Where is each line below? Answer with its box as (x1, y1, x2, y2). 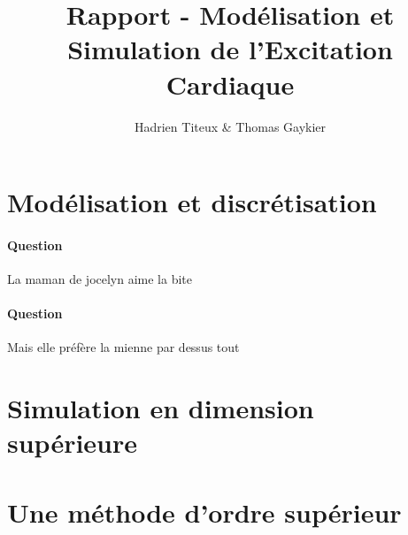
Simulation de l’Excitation (67, 31, 393, 67)
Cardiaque (166, 65, 295, 102)
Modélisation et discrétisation (7, 184, 377, 220)
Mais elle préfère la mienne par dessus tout (7, 338, 240, 356)
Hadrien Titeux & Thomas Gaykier (134, 117, 327, 135)
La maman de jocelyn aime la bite (7, 270, 193, 288)
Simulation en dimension (7, 390, 314, 426)
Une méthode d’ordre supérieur (7, 493, 402, 530)
